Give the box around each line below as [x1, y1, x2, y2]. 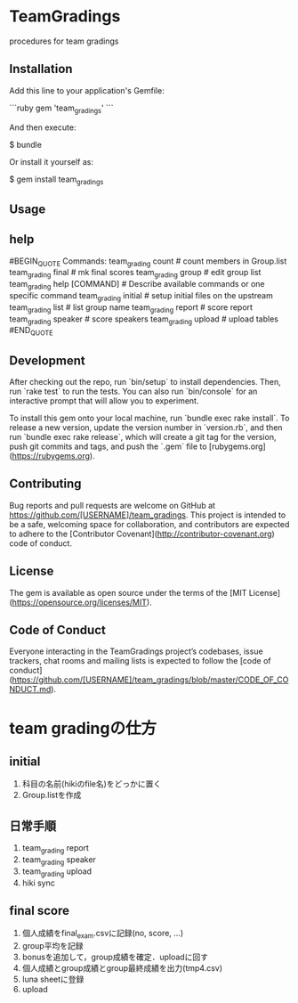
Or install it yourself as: [9, 156, 93, 167]
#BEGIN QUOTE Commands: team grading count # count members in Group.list [9, 256, 287, 268]
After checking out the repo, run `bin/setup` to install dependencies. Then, [9, 376, 282, 387]
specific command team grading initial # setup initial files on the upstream [9, 289, 273, 303]
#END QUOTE [9, 325, 53, 338]
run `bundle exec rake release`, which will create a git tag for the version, [9, 431, 277, 442]
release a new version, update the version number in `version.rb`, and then [9, 421, 283, 433]
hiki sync [21, 877, 56, 888]
